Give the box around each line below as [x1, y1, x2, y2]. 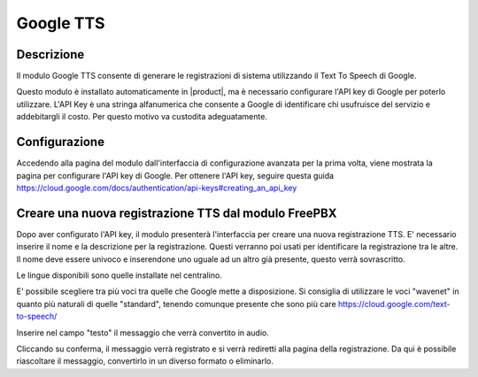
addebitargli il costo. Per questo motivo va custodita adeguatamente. [16, 112, 267, 122]
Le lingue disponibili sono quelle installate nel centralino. [16, 270, 223, 281]
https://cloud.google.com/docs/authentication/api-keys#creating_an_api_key [16, 182, 297, 193]
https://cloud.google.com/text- [337, 298, 451, 309]
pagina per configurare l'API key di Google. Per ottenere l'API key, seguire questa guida [16, 170, 335, 181]
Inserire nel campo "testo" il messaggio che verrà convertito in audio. [16, 327, 270, 338]
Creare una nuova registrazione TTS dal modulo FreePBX [16, 205, 337, 220]
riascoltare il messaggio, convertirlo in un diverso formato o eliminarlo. [16, 356, 274, 366]
